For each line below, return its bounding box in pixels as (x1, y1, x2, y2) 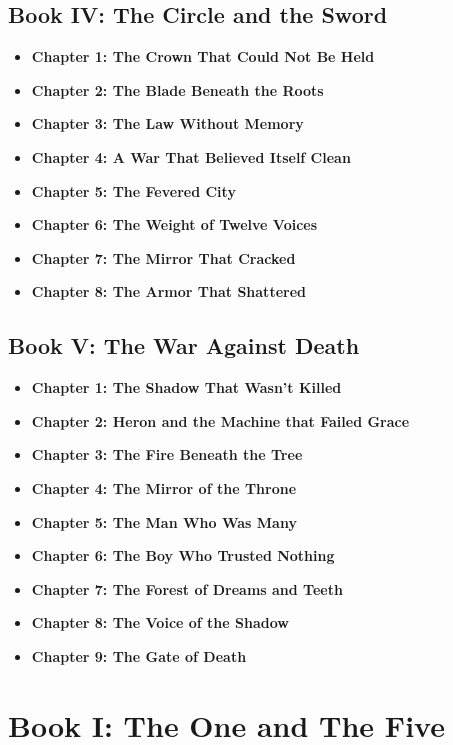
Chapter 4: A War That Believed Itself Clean (31, 146, 351, 167)
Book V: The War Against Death (8, 330, 360, 361)
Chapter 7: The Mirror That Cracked (31, 247, 296, 268)
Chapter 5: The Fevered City (31, 180, 236, 201)
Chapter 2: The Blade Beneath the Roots (31, 79, 324, 100)
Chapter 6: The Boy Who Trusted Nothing (31, 545, 335, 566)
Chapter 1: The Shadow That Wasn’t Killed (31, 377, 342, 398)
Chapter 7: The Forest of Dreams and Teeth (31, 578, 343, 599)
